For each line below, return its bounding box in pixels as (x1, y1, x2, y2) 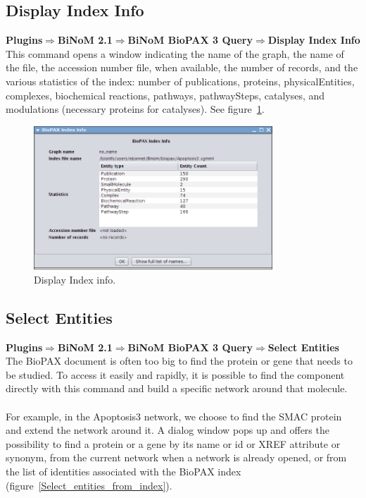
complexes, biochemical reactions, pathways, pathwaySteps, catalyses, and (6, 87, 325, 102)
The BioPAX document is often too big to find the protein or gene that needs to (6, 353, 353, 368)
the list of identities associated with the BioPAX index (6, 464, 241, 478)
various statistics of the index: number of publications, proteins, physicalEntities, (6, 73, 355, 88)
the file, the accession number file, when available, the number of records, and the (6, 60, 358, 75)
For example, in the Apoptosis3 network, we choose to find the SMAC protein (6, 408, 342, 423)
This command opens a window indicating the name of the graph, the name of (6, 46, 344, 61)
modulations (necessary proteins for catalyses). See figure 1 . (6, 102, 265, 116)
